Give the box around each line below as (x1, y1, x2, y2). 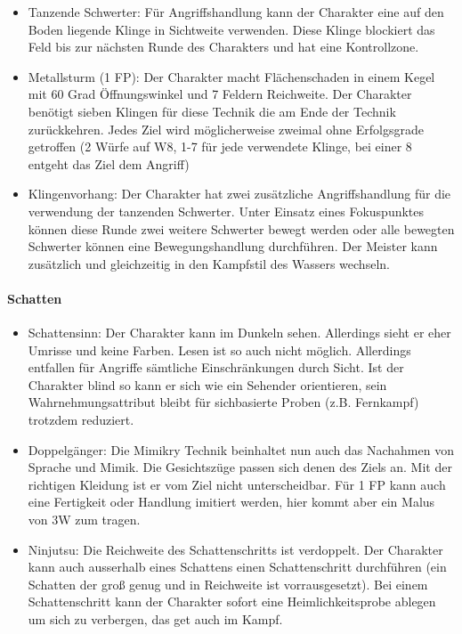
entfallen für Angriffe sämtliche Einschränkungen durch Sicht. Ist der (28, 358, 404, 377)
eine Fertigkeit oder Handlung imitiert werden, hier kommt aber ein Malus (28, 492, 435, 511)
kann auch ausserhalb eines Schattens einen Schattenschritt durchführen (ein (28, 557, 447, 576)
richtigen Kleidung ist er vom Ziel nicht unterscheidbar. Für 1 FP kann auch (28, 475, 446, 493)
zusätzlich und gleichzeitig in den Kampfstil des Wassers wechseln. (28, 254, 390, 272)
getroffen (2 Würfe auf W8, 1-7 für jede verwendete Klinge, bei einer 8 (28, 137, 412, 156)
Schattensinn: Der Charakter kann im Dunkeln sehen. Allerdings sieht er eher (28, 323, 451, 342)
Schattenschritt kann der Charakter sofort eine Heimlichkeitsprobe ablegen (28, 592, 436, 611)
